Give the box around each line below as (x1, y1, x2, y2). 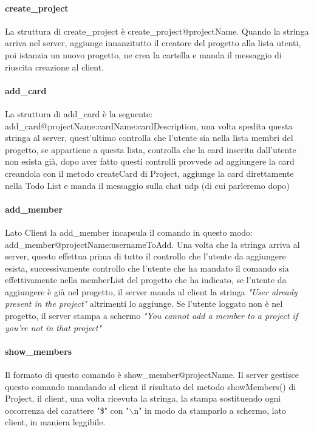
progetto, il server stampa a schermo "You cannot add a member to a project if (5, 309, 298, 322)
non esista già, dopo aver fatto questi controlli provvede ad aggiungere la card (5, 155, 295, 168)
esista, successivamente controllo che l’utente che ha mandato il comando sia (5, 261, 289, 274)
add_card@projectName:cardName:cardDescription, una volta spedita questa (5, 119, 293, 132)
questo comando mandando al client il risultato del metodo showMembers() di (5, 380, 296, 393)
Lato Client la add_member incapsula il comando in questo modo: (5, 225, 253, 238)
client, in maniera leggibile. (5, 416, 106, 428)
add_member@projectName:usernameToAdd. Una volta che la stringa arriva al (5, 238, 300, 250)
